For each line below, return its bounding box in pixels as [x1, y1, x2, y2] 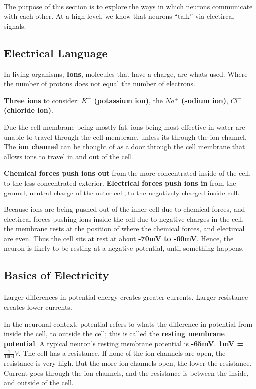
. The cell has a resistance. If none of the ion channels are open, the [18, 348, 226, 358]
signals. [4, 20, 26, 31]
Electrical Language [4, 45, 108, 60]
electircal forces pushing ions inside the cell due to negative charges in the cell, [4, 213, 244, 224]
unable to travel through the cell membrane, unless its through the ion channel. [4, 131, 247, 142]
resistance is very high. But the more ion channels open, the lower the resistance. [4, 358, 252, 368]
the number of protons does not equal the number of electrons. [4, 78, 195, 89]
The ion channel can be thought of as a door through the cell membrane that [4, 141, 245, 152]
